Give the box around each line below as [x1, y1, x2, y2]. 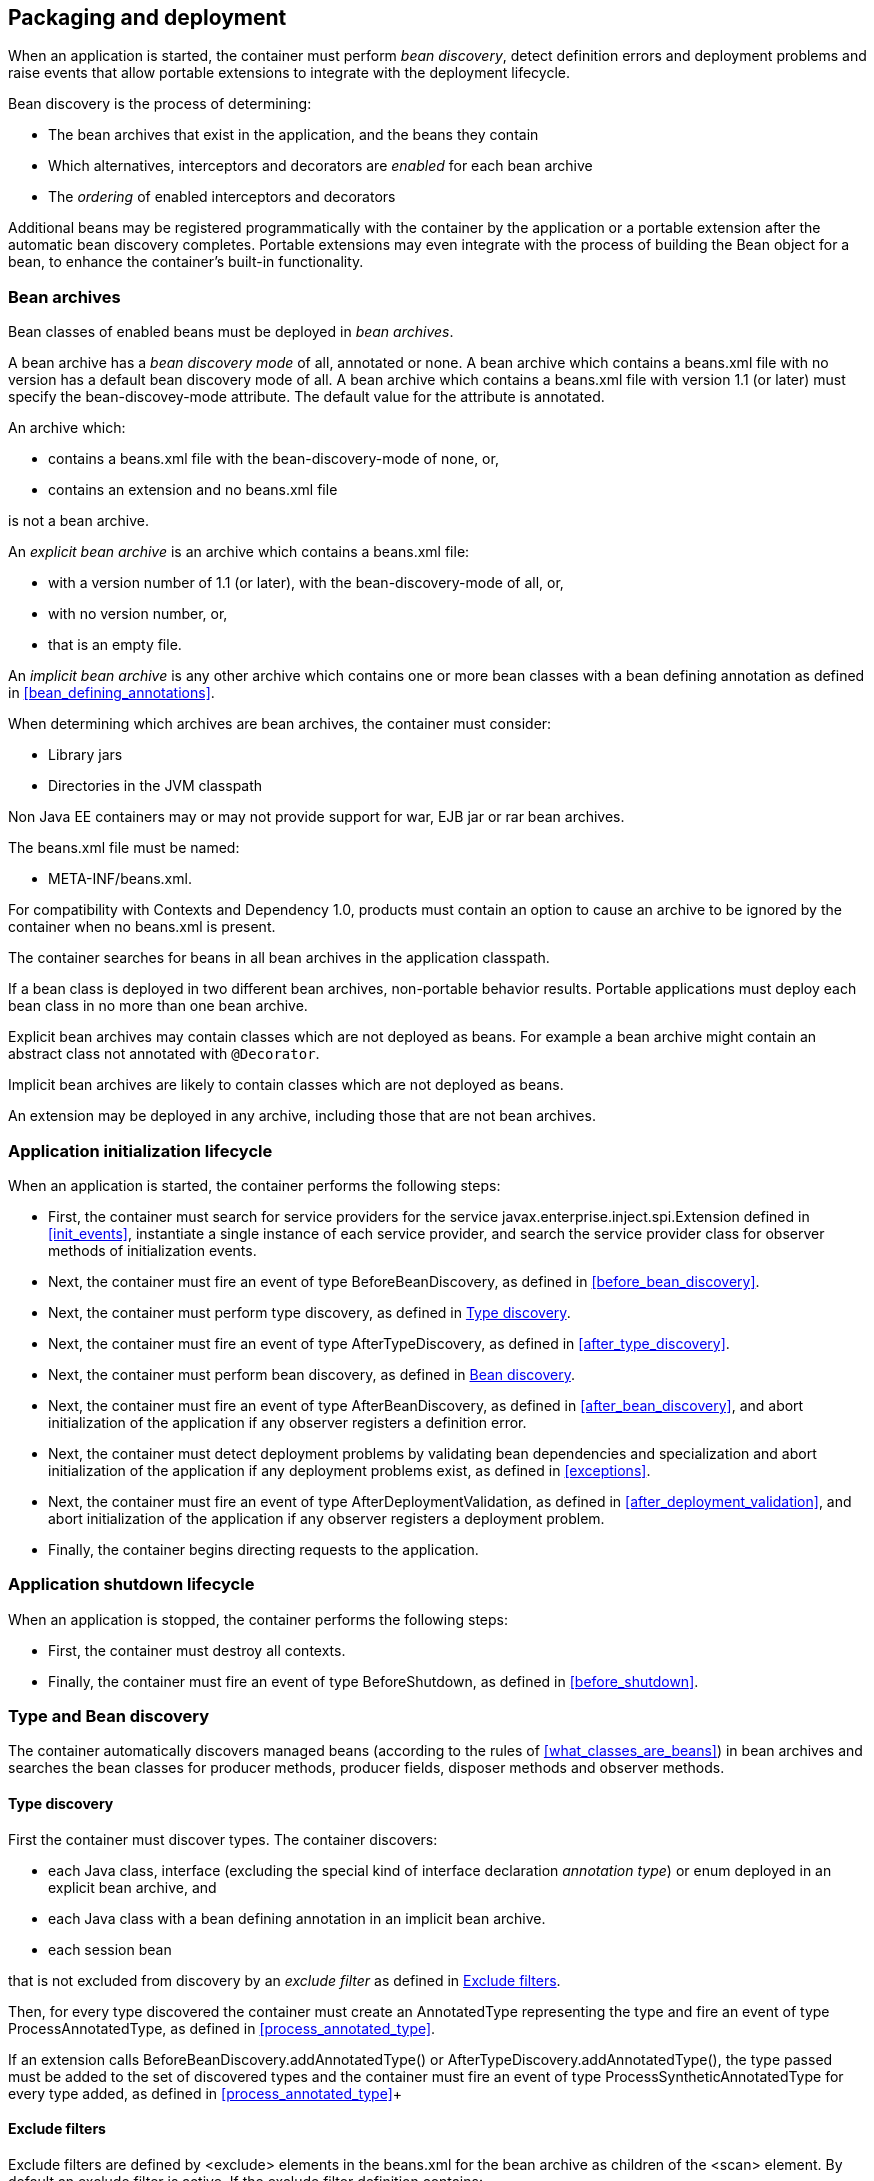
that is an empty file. [48, 636, 182, 654]
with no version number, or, [48, 605, 228, 623]
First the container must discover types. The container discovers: [8, 1830, 438, 1848]
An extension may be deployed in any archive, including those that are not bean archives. [8, 1107, 596, 1125]
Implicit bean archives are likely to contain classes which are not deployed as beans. [8, 1076, 564, 1094]
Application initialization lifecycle [8, 1140, 273, 1161]
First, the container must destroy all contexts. [48, 1641, 346, 1659]
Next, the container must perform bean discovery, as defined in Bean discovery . [48, 1365, 576, 1383]
